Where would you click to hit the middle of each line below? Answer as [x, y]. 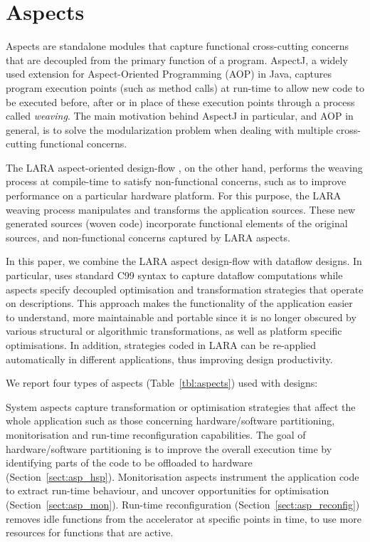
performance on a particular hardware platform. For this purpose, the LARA [174, 196]
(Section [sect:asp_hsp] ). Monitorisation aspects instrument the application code [183, 476]
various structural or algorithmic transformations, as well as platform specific [174, 331]
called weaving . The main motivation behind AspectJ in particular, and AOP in [180, 116]
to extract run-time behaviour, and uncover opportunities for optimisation [168, 490]
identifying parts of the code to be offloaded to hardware [129, 463]
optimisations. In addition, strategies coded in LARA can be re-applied [161, 345]
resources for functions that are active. [90, 532]
